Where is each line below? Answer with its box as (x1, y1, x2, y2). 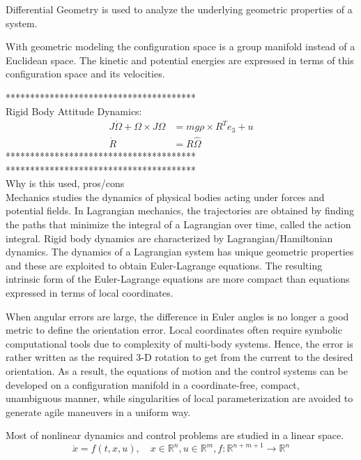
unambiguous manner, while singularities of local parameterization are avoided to (6, 391, 353, 406)
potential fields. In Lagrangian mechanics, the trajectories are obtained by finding (6, 203, 354, 218)
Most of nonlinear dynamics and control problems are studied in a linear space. (6, 428, 344, 443)
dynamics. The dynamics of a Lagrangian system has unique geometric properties (6, 244, 354, 259)
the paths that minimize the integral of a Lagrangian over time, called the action (6, 217, 351, 232)
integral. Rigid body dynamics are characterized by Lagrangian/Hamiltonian (6, 230, 333, 245)
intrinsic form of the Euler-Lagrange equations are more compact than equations (6, 272, 350, 286)
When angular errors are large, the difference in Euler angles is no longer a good (6, 309, 349, 323)
